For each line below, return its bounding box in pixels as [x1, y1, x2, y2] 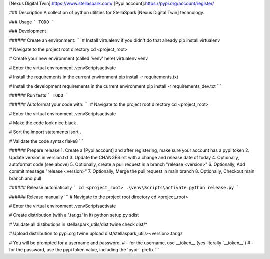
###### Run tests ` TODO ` [9, 92, 69, 98]
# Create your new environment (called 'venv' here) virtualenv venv [9, 55, 148, 62]
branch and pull [9, 175, 42, 181]
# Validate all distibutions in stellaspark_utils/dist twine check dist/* [9, 221, 147, 227]
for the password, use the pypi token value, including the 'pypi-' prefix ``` [9, 246, 160, 252]
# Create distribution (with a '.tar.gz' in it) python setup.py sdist [9, 212, 139, 218]
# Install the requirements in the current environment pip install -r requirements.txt [9, 74, 178, 80]
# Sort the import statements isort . [9, 129, 81, 135]
